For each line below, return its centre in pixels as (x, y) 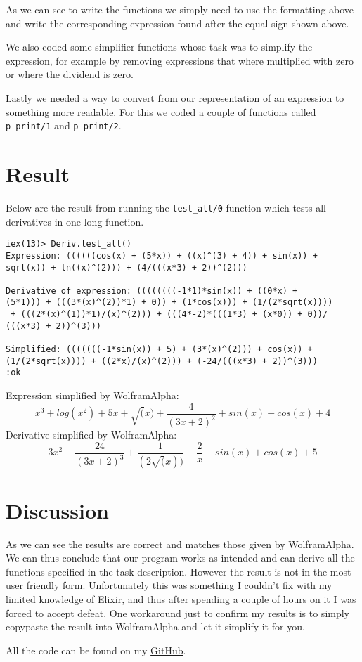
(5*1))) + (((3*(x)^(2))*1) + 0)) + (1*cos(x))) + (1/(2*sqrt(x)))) (169, 303)
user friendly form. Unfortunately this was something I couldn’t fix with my (169, 585)
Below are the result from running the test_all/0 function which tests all (166, 207)
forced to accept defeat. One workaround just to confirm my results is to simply (178, 612)
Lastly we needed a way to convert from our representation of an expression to (175, 97)
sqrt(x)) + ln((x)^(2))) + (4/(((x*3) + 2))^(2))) (127, 267)
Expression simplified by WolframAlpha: (92, 395)
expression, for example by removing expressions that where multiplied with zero (180, 60)
